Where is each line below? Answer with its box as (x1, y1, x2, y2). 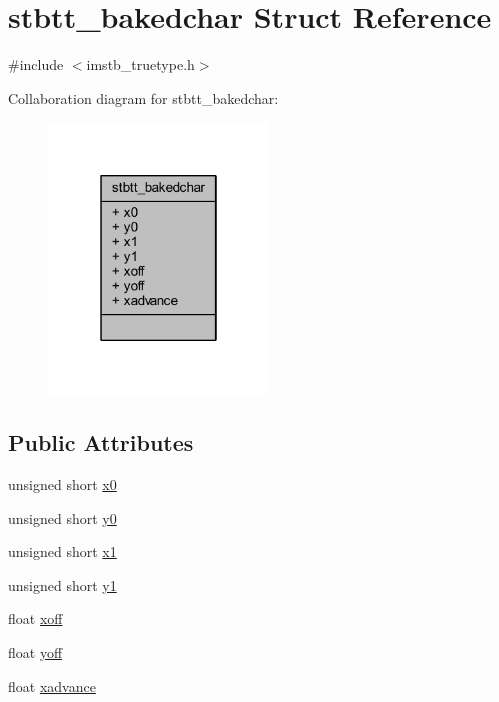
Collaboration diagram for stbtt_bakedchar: (8, 87, 279, 108)
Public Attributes (8, 427, 194, 458)
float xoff (8, 608, 63, 629)
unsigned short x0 (8, 473, 117, 494)
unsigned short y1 (8, 574, 117, 595)
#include (8, 54, 64, 75)
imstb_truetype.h (86, 54, 195, 75)
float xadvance (8, 675, 96, 696)
